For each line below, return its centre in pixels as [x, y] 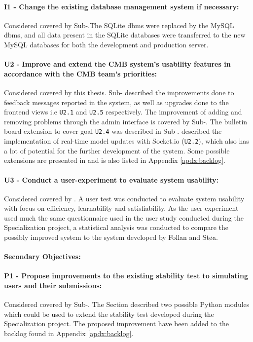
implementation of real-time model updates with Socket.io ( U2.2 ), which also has [126, 141]
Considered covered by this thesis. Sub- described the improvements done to [119, 92]
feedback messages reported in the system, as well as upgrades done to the [116, 102]
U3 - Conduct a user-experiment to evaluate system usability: [111, 179]
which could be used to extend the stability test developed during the [109, 314]
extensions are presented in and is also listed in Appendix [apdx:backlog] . [115, 160]
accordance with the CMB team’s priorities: [80, 73]
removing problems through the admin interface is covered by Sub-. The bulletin [126, 121]
